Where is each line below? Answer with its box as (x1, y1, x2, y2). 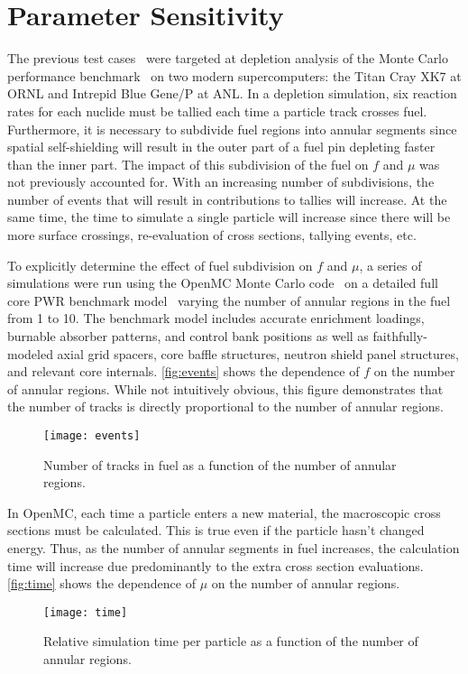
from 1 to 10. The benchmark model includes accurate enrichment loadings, (7, 309, 425, 328)
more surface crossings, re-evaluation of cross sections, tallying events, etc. (7, 226, 417, 245)
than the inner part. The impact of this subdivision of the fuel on (7, 154, 369, 173)
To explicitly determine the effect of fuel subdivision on (7, 255, 313, 274)
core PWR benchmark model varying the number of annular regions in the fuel (7, 291, 451, 309)
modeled (7, 344, 53, 363)
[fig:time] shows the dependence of (7, 574, 196, 593)
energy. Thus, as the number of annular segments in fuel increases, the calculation (7, 539, 460, 558)
